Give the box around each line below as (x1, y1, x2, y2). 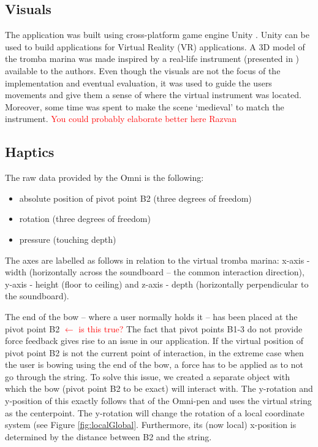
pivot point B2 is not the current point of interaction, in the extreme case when (5, 346, 304, 359)
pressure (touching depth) (19, 232, 116, 245)
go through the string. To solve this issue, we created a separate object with (5, 370, 290, 383)
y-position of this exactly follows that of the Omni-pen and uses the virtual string (5, 394, 312, 407)
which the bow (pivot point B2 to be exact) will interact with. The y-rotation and (5, 382, 313, 395)
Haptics (5, 142, 55, 161)
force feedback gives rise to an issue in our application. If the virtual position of (5, 334, 304, 347)
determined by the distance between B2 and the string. (5, 430, 212, 443)
